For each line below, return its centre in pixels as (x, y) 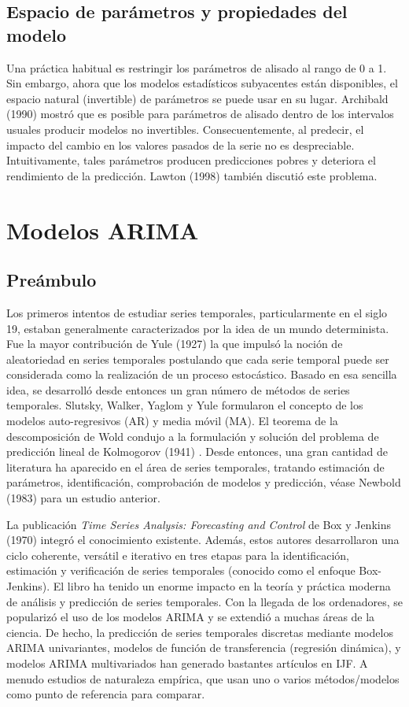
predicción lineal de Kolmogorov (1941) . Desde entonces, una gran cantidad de (197, 452)
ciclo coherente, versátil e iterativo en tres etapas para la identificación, (178, 555)
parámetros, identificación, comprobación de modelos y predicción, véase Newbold (204, 482)
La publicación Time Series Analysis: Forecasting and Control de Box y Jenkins (199, 524)
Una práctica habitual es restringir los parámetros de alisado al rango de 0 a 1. (197, 67)
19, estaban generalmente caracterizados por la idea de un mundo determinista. (198, 328)
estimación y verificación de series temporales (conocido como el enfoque (181, 570)
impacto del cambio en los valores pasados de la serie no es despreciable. (181, 144)
